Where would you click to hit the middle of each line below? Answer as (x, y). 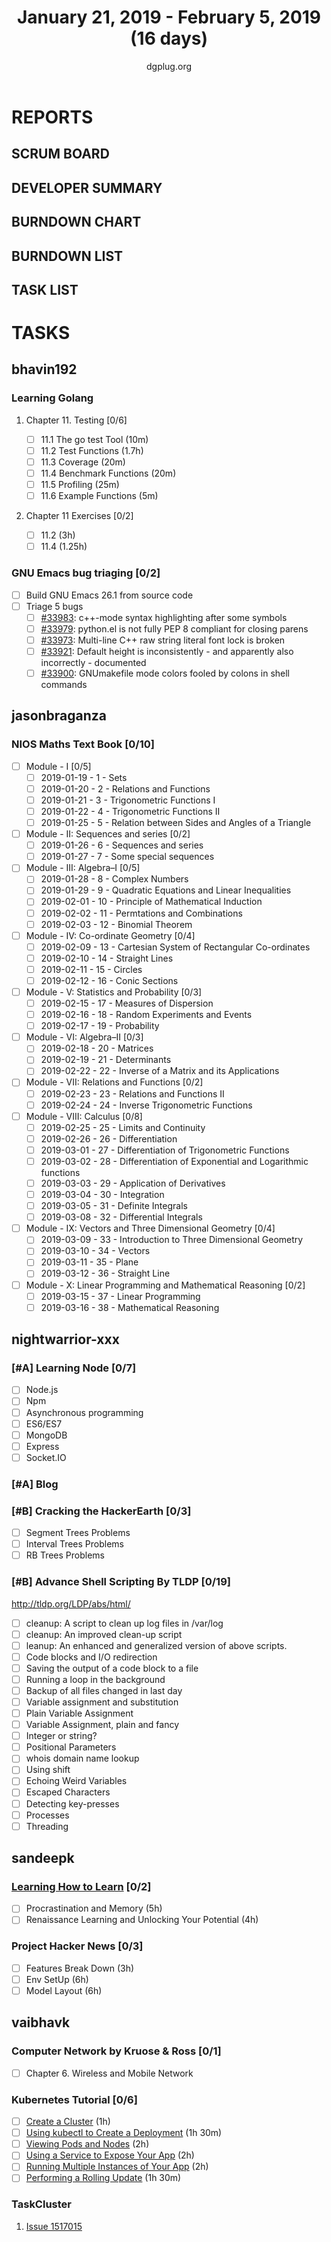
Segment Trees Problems (78, 1533)
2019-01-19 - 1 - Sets (84, 777)
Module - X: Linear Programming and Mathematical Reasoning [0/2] (165, 1285)
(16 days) (169, 38)
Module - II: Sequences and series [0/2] (108, 834)
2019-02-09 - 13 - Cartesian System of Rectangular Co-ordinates (175, 947)
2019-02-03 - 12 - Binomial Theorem (116, 924)
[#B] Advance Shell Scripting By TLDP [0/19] (121, 1582)
